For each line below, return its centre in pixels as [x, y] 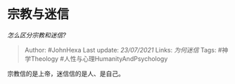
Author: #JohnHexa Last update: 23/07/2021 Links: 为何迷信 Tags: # [123, 50]
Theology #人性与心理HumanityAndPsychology [99, 58]
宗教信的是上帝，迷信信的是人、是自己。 [66, 73]
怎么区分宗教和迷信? [37, 35]
